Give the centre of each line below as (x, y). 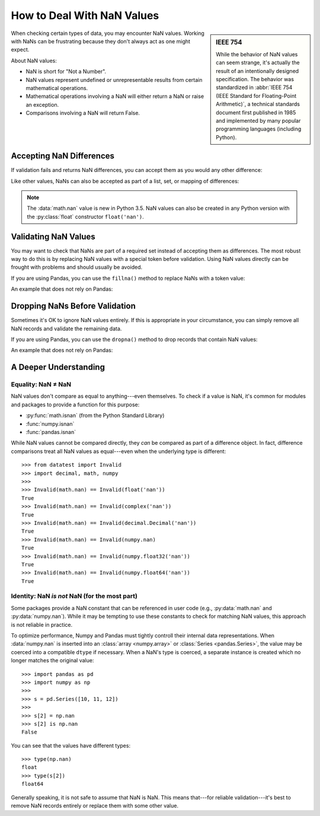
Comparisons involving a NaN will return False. (83, 113)
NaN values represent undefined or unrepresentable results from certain (114, 79)
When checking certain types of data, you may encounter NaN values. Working (108, 33)
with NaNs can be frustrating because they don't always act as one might (101, 41)
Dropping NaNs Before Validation (73, 306)
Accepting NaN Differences (63, 156)
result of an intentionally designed (257, 71)
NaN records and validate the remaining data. (66, 329)
